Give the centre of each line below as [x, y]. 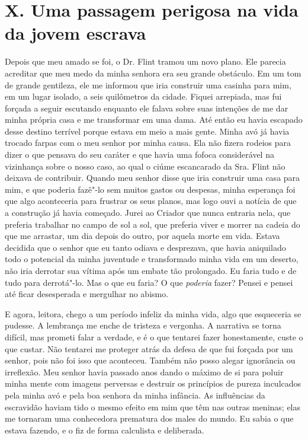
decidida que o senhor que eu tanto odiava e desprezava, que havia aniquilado [145, 247]
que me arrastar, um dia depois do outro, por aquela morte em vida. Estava [142, 236]
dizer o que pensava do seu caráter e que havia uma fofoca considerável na [139, 154]
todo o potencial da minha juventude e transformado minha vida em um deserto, [152, 259]
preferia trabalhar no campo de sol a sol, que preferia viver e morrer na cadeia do [153, 224]
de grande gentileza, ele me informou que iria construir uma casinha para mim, [148, 85]
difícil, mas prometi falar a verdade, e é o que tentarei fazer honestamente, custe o [154, 337]
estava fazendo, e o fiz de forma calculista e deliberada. [105, 430]
